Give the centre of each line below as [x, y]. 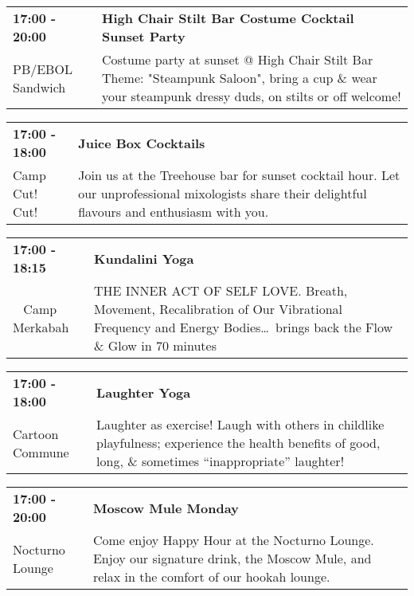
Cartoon [36, 433]
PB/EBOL [43, 69]
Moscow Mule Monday [166, 508]
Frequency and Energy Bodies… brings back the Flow [244, 327]
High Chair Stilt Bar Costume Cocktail [228, 18]
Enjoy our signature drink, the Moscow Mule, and [232, 558]
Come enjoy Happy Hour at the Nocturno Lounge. [233, 540]
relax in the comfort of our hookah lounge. [211, 576]
